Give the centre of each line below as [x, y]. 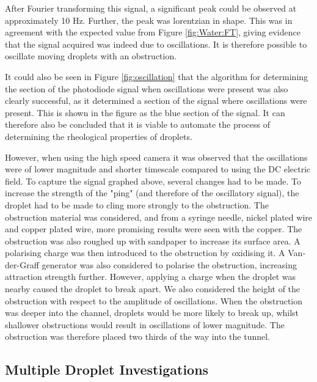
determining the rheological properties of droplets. [99, 136]
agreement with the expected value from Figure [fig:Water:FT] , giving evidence [153, 32]
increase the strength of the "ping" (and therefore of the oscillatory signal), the [152, 193]
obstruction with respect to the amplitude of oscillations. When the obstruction [154, 300]
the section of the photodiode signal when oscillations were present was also [147, 88]
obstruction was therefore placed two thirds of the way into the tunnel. [137, 336]
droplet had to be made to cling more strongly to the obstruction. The [137, 204]
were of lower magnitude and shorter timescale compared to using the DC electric [158, 169]
